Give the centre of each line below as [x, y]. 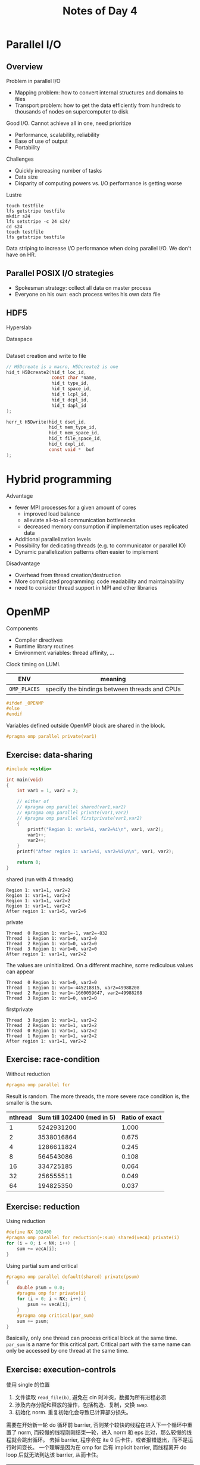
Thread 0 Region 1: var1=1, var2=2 [51, 1031]
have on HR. [21, 255]
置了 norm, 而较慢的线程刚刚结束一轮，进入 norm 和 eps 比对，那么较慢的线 [99, 1433]
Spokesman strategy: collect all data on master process [83, 287]
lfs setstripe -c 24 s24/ [38, 222]
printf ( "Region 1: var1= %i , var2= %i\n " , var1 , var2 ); [96, 829]
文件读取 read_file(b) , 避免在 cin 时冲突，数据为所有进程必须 [90, 1397]
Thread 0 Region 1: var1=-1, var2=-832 [57, 933]
